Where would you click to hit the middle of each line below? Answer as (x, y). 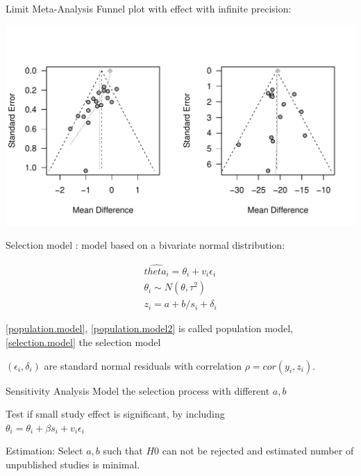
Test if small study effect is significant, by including (115, 414)
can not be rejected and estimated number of (258, 451)
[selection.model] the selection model (83, 342)
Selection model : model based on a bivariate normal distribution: (145, 245)
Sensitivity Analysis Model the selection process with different (138, 390)
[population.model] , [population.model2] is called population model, (149, 328)
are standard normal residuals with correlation (143, 365)
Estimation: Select (44, 451)
